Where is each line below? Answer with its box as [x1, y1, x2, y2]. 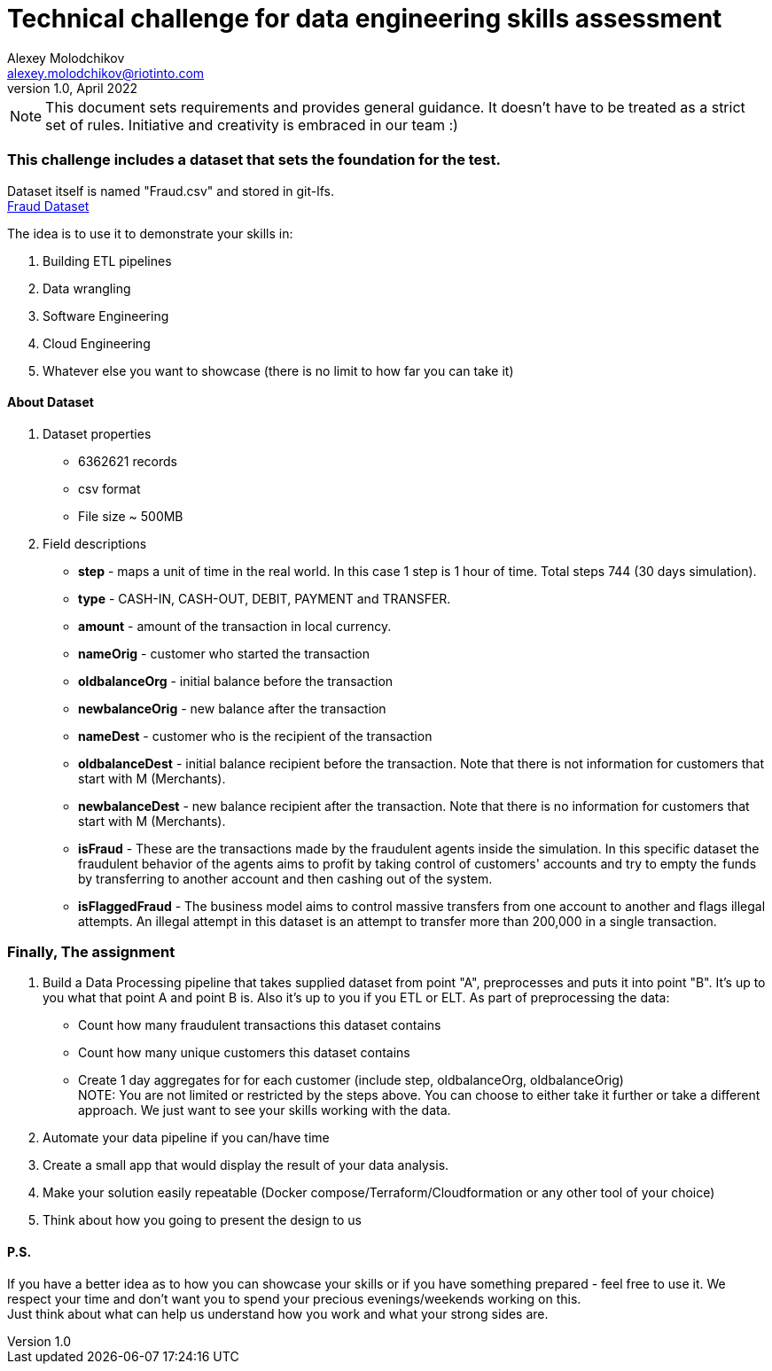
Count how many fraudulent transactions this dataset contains [78, 1017, 441, 1033]
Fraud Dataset [7, 198, 90, 214]
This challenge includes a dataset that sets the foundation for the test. [7, 151, 501, 169]
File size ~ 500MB [78, 508, 183, 524]
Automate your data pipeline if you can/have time [43, 1130, 330, 1146]
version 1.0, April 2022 [7, 80, 138, 96]
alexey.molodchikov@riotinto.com [7, 65, 205, 81]
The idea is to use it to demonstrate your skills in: [7, 225, 293, 241]
